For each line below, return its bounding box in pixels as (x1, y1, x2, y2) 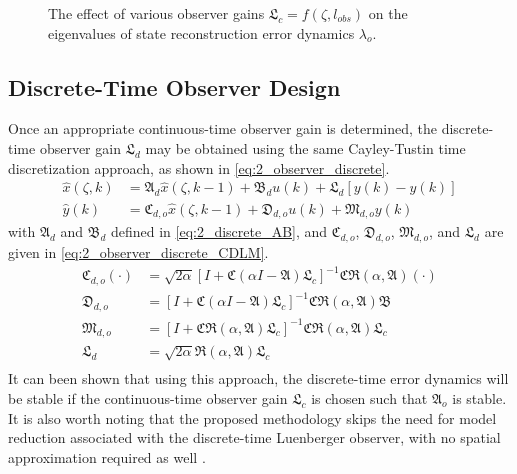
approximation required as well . (8, 446, 206, 467)
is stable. (452, 387, 507, 408)
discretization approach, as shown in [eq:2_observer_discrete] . (8, 157, 390, 178)
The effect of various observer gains (48, 3, 265, 23)
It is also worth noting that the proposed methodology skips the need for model (8, 407, 497, 428)
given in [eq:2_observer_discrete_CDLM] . (8, 242, 269, 263)
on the (368, 3, 408, 23)
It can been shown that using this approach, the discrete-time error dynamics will (8, 368, 509, 389)
